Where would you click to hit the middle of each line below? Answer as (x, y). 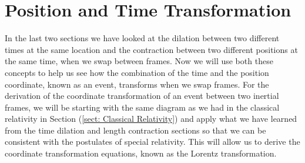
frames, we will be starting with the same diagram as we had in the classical (142, 107)
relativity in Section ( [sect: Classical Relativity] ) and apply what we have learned (151, 119)
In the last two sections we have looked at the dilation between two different (142, 38)
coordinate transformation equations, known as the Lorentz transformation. (141, 153)
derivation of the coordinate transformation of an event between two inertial (142, 96)
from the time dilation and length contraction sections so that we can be (135, 130)
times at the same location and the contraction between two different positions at (151, 49)
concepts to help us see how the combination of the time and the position (137, 72)
